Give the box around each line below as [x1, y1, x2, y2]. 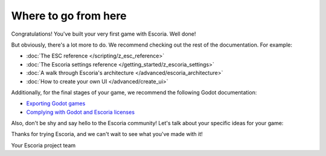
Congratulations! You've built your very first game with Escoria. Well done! [11, 30, 196, 37]
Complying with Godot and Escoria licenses [26, 108, 135, 115]
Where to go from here [11, 9, 127, 22]
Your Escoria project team [11, 141, 76, 149]
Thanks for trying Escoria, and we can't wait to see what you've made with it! [11, 131, 203, 138]
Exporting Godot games [26, 100, 86, 107]
